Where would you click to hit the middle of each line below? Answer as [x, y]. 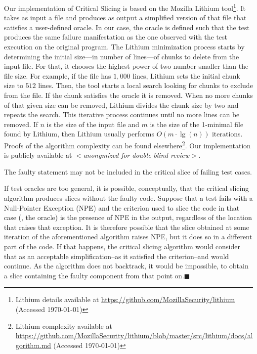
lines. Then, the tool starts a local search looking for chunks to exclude [146, 85]
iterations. [227, 134]
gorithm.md [33, 345]
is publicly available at [38, 155]
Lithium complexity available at [64, 326]
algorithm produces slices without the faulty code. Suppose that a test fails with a [128, 198]
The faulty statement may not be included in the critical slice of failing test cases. [128, 171]
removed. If [21, 124]
